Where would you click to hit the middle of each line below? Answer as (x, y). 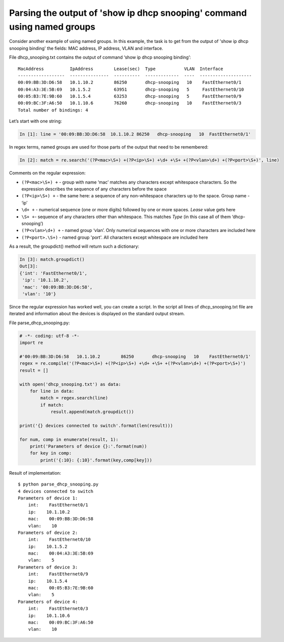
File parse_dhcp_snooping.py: (39, 323)
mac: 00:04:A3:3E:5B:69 (61, 553)
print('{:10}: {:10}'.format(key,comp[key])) (96, 460)
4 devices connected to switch (56, 491)
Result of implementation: (35, 473)
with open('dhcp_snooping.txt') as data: (70, 384)
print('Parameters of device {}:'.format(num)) (89, 446)
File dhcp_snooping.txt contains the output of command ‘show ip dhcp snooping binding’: (100, 57)
